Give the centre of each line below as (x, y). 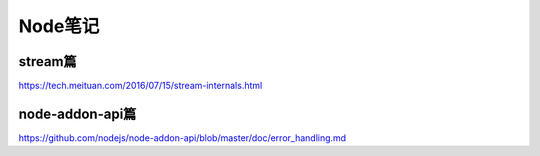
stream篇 (47, 61)
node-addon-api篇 (77, 113)
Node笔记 (59, 26)
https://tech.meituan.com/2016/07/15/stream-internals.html (140, 86)
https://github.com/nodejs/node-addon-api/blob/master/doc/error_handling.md (182, 137)
